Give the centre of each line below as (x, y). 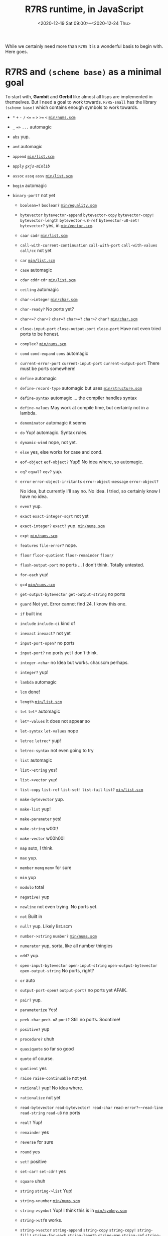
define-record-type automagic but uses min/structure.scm (81, 388)
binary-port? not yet (34, 195)
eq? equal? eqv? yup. (41, 471)
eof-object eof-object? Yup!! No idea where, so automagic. (82, 462)
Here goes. (17, 51)
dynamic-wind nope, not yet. (48, 442)
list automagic (36, 760)
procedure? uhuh (37, 1039)
